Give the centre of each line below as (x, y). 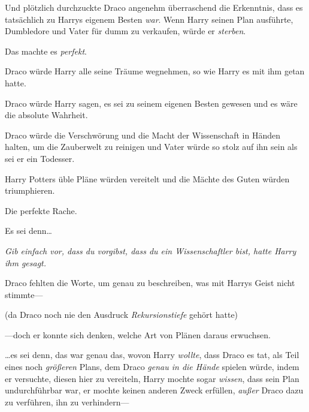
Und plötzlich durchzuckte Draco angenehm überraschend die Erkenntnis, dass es (154, 7)
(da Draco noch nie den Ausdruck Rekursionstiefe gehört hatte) (122, 315)
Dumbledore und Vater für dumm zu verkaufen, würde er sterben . (125, 31)
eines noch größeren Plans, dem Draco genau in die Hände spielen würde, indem (152, 367)
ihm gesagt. (26, 262)
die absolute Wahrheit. (46, 115)
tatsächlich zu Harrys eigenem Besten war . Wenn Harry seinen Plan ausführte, (149, 19)
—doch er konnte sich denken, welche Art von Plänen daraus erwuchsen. (138, 334)
